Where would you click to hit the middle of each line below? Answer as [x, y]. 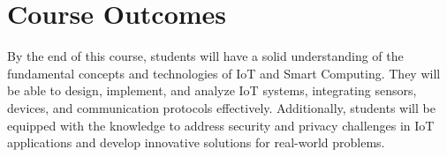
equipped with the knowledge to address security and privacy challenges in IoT [221, 125]
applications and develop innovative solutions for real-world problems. [196, 142]
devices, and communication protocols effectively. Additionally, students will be [221, 107]
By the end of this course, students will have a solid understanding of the [205, 56]
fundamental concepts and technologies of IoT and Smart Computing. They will [224, 73]
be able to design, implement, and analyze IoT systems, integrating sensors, [212, 90]
